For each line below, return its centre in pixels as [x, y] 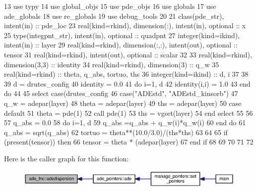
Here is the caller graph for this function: [66, 158]
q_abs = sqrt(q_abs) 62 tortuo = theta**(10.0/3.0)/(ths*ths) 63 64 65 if [116, 132]
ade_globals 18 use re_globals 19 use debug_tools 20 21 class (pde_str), [114, 16]
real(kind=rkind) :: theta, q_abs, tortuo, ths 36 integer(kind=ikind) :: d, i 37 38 [126, 74]
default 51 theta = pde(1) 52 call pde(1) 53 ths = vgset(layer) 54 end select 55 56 [128, 113]
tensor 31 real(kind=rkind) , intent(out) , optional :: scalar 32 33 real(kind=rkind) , [128, 54]
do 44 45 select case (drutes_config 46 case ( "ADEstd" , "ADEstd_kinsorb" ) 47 [121, 93]
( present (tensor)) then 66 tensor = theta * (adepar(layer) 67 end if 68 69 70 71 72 [129, 142]
